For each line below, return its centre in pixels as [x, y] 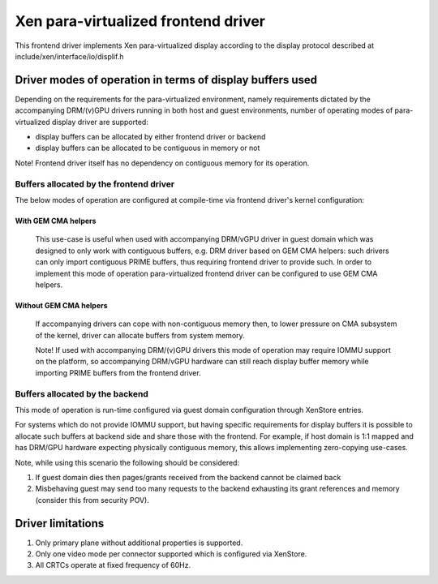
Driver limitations [60, 523]
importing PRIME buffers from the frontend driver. [118, 372]
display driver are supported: [100, 122]
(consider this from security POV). [92, 500]
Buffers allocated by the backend [82, 393]
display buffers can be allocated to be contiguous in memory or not [148, 148]
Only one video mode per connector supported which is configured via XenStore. [171, 554]
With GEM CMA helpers [56, 221]
